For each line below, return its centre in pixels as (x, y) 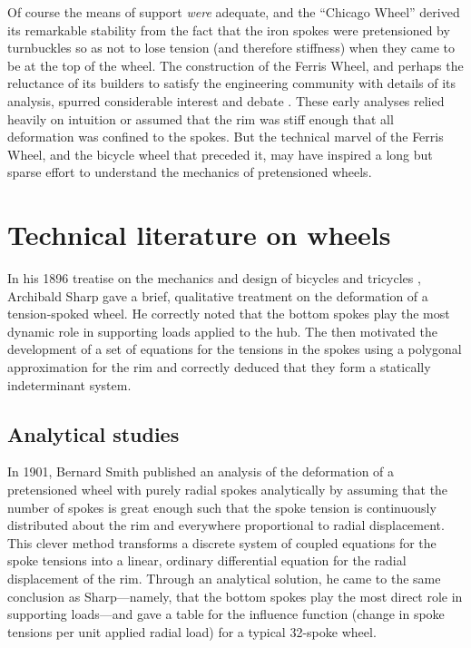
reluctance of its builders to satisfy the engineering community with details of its (232, 83)
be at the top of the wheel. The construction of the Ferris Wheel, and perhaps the (235, 65)
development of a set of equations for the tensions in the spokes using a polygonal (235, 349)
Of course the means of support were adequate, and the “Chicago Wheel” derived (234, 12)
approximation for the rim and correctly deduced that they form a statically (219, 367)
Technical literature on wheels (199, 235)
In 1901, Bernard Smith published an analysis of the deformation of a (201, 471)
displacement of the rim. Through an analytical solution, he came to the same (224, 578)
